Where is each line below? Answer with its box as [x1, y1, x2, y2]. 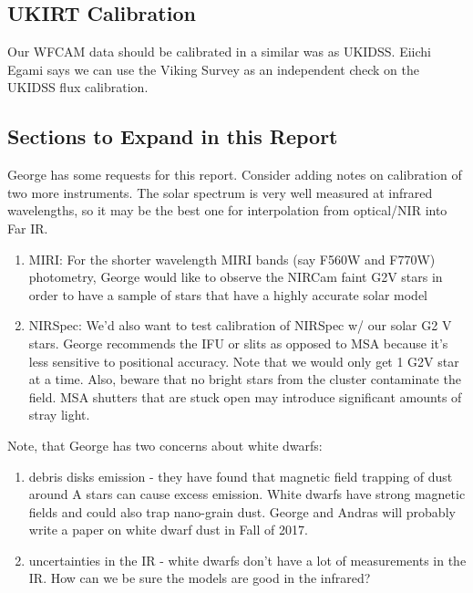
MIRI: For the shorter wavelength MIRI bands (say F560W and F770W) [28, 249, 436, 268]
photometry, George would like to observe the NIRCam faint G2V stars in [28, 267, 443, 286]
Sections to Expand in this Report [7, 122, 338, 151]
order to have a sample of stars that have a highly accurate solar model [28, 285, 427, 304]
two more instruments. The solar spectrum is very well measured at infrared [7, 182, 433, 202]
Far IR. [7, 218, 48, 237]
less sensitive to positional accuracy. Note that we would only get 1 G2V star [28, 351, 459, 370]
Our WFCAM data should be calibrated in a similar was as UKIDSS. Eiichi [7, 42, 431, 61]
